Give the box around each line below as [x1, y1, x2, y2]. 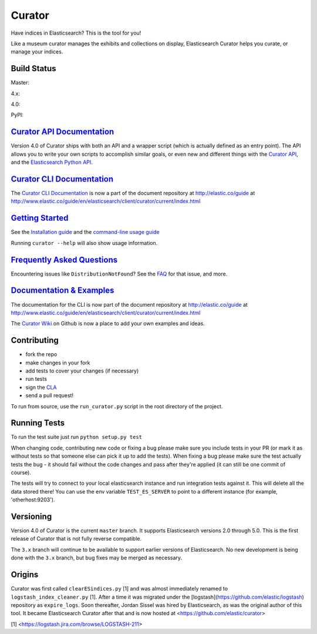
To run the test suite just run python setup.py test [11, 434, 143, 441]
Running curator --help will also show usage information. [11, 239, 158, 246]
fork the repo [25, 351, 58, 358]
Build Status [11, 63, 56, 73]
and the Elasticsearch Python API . [11, 159, 93, 166]
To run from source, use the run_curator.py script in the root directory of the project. [11, 402, 223, 410]
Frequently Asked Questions [11, 254, 118, 264]
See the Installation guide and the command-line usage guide [11, 229, 160, 236]
